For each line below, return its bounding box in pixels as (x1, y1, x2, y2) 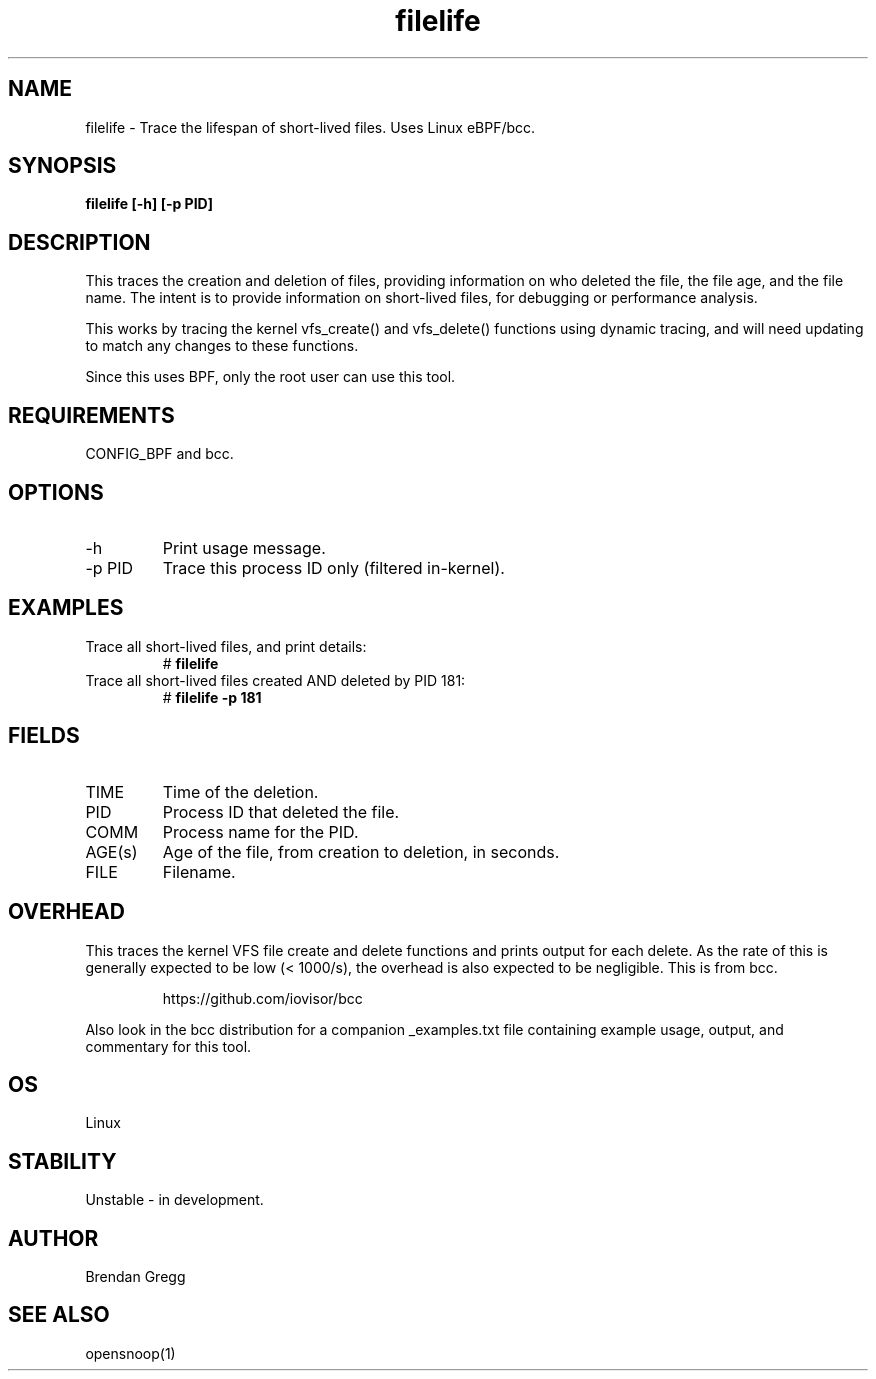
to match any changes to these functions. (85, 337, 359, 355)
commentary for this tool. (85, 1037, 252, 1055)
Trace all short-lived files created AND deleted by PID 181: (85, 671, 466, 689)
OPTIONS (8, 479, 104, 505)
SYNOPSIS (8, 153, 117, 179)
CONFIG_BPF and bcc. (85, 445, 234, 463)
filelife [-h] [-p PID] (85, 195, 214, 213)
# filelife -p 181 (162, 688, 262, 706)
